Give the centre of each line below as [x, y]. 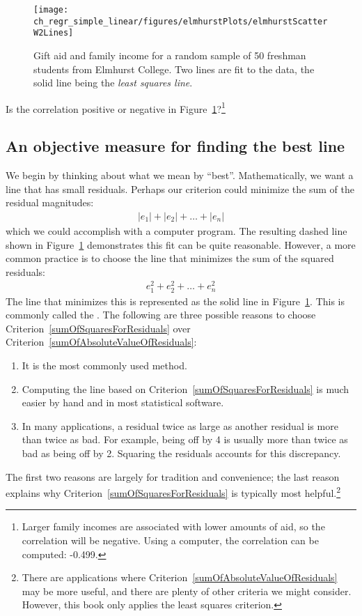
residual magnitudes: [50, 202]
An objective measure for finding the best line [175, 146]
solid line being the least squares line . [113, 83]
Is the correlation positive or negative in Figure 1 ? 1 [116, 107]
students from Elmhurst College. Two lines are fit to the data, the [174, 69]
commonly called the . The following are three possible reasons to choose [161, 315]
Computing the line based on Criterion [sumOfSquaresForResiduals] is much [186, 388]
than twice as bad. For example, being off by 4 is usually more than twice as [185, 439]
